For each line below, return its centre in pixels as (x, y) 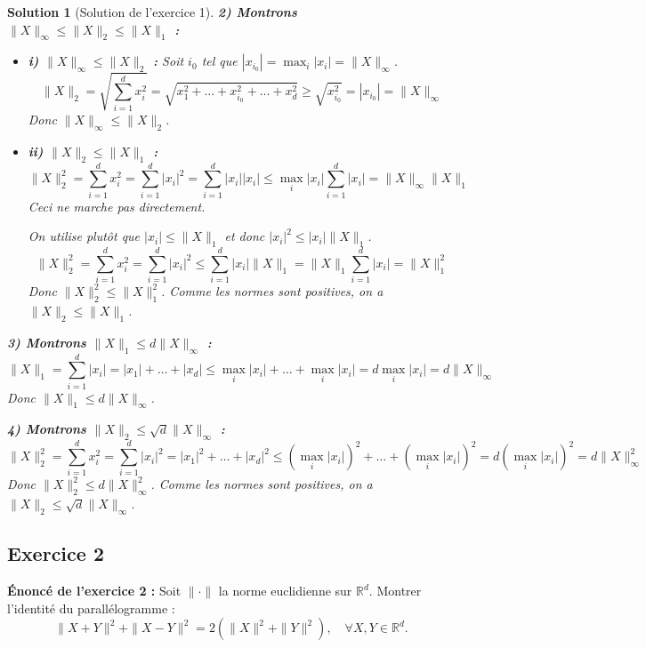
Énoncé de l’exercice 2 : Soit (94, 591)
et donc (245, 236)
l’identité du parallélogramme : (91, 608)
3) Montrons (47, 342)
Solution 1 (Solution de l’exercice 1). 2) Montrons (152, 12)
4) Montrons (47, 429)
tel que (219, 61)
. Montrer (395, 591)
